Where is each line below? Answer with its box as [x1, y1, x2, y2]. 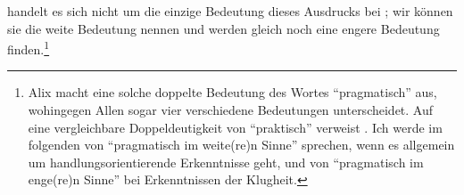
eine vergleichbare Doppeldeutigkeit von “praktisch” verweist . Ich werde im [28, 118, 443, 136]
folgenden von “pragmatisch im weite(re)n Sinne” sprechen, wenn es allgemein [28, 135, 455, 154]
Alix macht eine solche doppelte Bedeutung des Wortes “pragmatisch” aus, [28, 83, 437, 102]
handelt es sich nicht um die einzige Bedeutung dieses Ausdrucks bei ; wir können [7, 2, 453, 20]
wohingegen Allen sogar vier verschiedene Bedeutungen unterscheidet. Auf [28, 101, 434, 119]
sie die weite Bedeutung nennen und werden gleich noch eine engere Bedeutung [7, 19, 440, 37]
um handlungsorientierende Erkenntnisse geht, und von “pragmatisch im [28, 152, 424, 171]
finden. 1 [7, 37, 50, 58]
